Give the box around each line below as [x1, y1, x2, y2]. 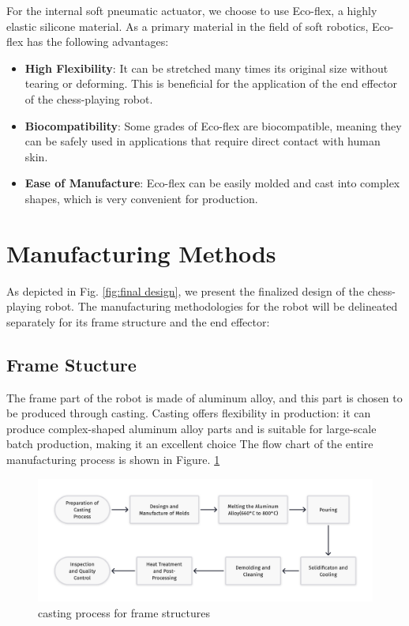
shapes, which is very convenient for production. [24, 190, 258, 206]
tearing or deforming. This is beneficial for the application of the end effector [24, 75, 398, 92]
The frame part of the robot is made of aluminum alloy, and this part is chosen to [6, 389, 403, 405]
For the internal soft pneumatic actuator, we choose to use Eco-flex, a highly [6, 2, 377, 18]
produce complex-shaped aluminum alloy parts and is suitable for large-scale [6, 420, 377, 436]
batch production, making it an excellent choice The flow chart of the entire [6, 436, 373, 452]
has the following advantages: [27, 33, 169, 50]
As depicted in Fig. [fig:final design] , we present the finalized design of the [6, 282, 364, 299]
